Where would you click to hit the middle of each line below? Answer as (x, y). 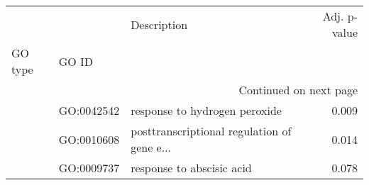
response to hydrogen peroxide (206, 110)
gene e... (151, 147)
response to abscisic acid (191, 168)
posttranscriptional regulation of (211, 131)
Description (159, 24)
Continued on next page (298, 90)
